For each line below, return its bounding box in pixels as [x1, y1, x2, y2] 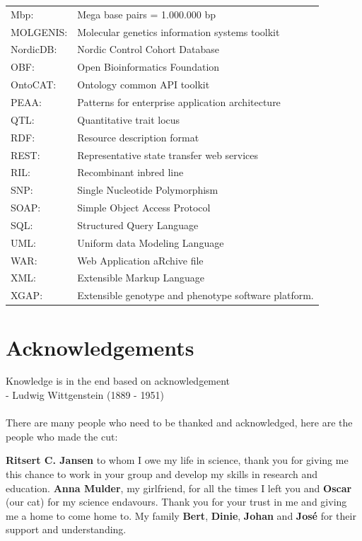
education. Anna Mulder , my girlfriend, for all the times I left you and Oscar [6, 480, 352, 495]
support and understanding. [6, 522, 127, 537]
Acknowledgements [6, 332, 194, 361]
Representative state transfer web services [77, 147, 259, 162]
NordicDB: [11, 42, 57, 57]
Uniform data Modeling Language [77, 235, 224, 250]
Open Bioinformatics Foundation [77, 59, 220, 74]
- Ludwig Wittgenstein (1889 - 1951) [6, 388, 164, 402]
